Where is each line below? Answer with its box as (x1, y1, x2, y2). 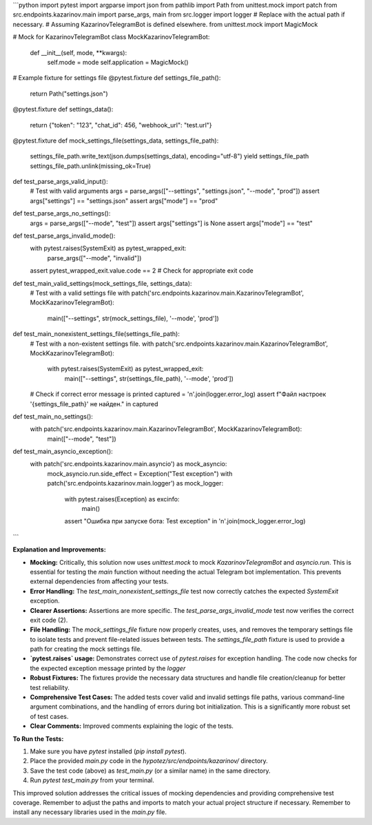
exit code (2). (30, 616, 68, 624)
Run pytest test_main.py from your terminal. (30, 776, 154, 784)
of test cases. (30, 712, 69, 720)
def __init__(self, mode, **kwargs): (30, 48, 127, 56)
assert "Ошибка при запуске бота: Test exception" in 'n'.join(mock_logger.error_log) (64, 517, 306, 525)
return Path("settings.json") (30, 90, 108, 98)
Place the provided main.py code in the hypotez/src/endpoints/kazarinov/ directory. (30, 757, 268, 765)
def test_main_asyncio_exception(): (12, 448, 113, 456)
